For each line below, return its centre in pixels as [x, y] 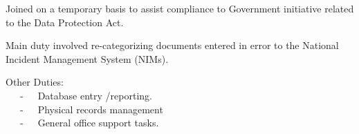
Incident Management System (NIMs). [87, 58]
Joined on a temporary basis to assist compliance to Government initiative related [180, 8]
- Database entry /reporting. [86, 95]
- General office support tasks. [89, 123]
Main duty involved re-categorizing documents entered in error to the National [172, 45]
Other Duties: [35, 82]
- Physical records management [91, 109]
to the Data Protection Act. [65, 22]
